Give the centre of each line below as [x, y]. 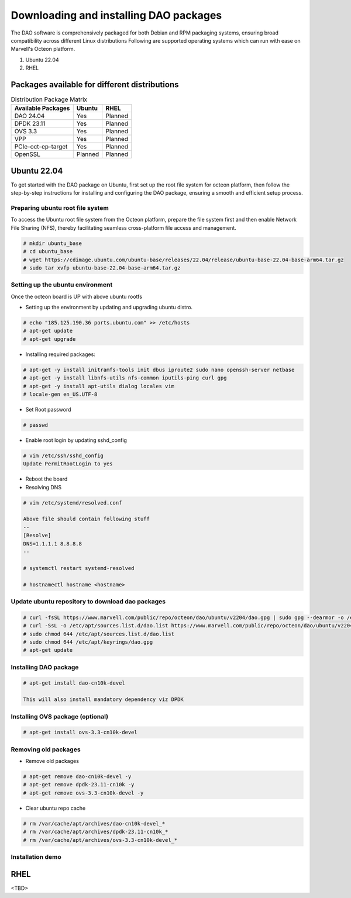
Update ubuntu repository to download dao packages [88, 601]
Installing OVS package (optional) [59, 716]
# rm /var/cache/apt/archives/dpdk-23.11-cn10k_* [96, 832]
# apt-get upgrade [49, 339]
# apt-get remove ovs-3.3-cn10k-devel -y [83, 793]
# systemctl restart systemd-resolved [79, 568]
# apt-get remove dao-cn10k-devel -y [77, 777]
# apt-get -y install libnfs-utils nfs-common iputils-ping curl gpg [125, 378]
